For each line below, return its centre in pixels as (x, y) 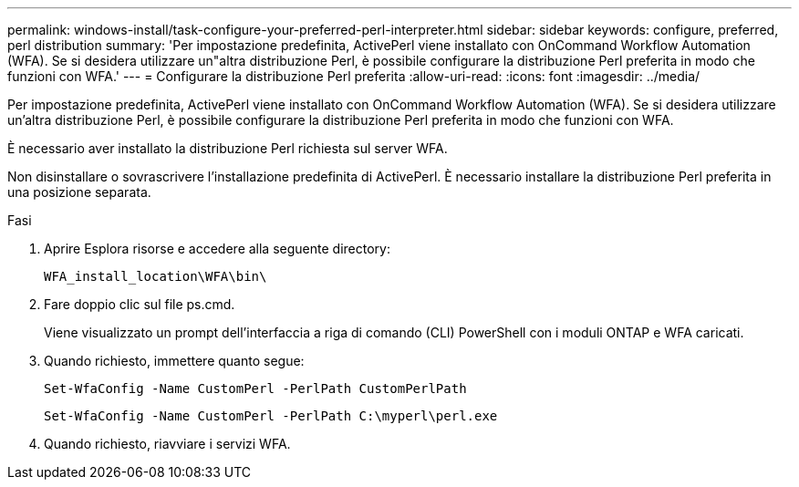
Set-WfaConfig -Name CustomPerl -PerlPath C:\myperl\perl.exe (271, 416)
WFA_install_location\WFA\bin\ (156, 276)
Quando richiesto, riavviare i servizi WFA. (167, 444)
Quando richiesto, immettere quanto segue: (174, 361)
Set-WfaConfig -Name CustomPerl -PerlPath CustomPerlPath (255, 389)
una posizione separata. (79, 192)
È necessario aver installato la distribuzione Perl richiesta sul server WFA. (228, 148)
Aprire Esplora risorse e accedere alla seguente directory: (217, 249)
